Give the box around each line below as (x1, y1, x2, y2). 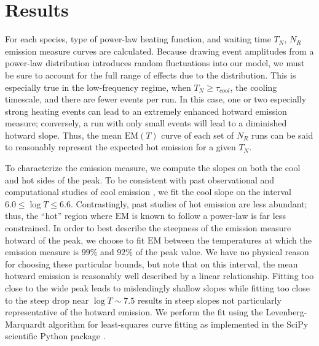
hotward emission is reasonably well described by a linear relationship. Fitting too (5, 269, 314, 282)
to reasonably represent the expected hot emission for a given (5, 140, 236, 153)
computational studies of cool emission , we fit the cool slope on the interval (5, 185, 291, 198)
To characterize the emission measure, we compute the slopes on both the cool (5, 161, 301, 174)
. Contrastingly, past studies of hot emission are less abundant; (70, 197, 307, 210)
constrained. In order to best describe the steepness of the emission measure (5, 221, 291, 234)
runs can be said (251, 128, 313, 141)
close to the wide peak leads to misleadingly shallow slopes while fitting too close (5, 282, 310, 294)
